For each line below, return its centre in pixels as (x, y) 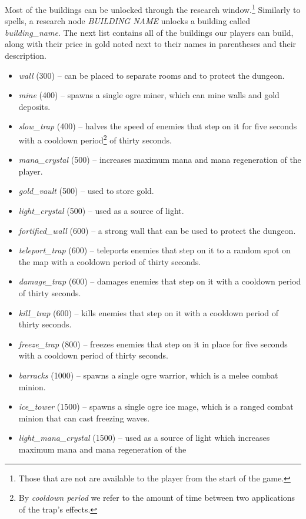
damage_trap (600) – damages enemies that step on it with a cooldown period (160, 281)
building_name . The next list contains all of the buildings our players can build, (149, 32)
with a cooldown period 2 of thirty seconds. (95, 139)
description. (26, 56)
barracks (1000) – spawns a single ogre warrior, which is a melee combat (148, 375)
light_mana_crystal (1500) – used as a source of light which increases (144, 438)
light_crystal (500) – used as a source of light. (101, 211)
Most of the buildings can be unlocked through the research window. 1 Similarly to (153, 9)
